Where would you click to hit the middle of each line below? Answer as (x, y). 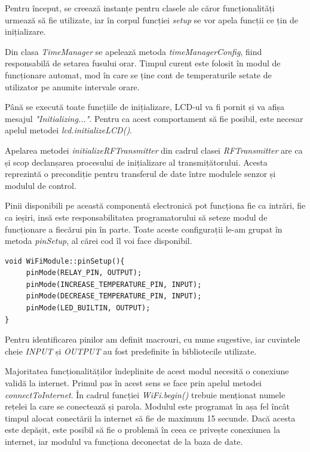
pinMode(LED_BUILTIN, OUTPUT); (88, 308)
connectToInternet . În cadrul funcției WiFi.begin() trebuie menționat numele (145, 394)
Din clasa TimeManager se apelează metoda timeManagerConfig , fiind (133, 51)
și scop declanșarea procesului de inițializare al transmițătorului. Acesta (136, 162)
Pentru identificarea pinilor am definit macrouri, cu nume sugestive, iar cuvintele (153, 339)
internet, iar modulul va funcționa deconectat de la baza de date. (124, 441)
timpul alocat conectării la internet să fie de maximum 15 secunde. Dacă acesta (150, 418)
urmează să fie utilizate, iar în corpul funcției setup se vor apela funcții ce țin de (152, 19)
